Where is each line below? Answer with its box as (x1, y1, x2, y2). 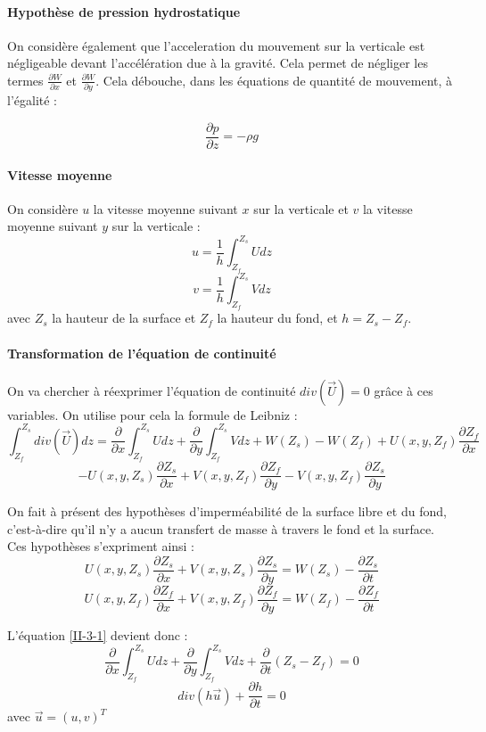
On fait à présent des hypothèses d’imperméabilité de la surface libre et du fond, (7, 502, 447, 521)
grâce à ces (374, 381, 433, 399)
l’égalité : (7, 91, 57, 110)
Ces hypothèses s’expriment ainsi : (7, 537, 195, 555)
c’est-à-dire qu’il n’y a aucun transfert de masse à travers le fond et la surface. (7, 519, 434, 538)
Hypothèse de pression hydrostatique (7, 2, 241, 21)
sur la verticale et (253, 199, 349, 218)
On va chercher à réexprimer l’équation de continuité (7, 381, 296, 399)
